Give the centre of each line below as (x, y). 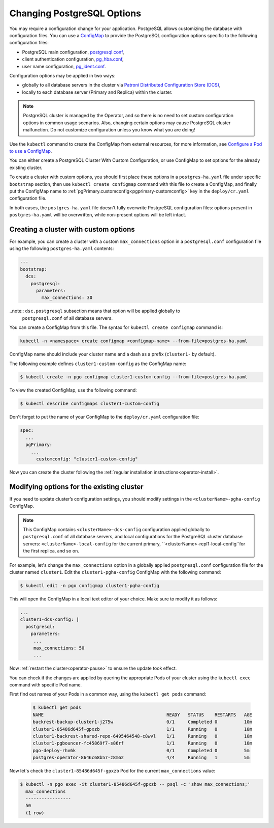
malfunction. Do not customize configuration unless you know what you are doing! (109, 130)
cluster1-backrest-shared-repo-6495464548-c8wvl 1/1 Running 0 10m (142, 736)
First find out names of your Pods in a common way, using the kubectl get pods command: (108, 694)
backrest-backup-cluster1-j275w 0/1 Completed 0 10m (142, 722)
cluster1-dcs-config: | (50, 619)
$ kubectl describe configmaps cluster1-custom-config (90, 404)
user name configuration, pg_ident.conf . (64, 66)
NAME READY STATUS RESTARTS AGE (142, 715)
